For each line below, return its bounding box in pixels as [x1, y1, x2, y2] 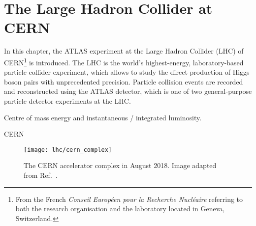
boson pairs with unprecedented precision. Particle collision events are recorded [4, 76, 243, 86]
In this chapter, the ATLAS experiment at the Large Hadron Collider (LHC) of [4, 46, 244, 56]
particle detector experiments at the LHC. [4, 95, 131, 106]
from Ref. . [24, 169, 58, 180]
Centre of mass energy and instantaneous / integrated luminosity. [4, 112, 202, 122]
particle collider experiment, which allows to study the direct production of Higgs [4, 67, 250, 77]
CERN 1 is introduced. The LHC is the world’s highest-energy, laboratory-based [4, 56, 244, 67]
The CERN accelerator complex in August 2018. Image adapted [24, 160, 217, 170]
